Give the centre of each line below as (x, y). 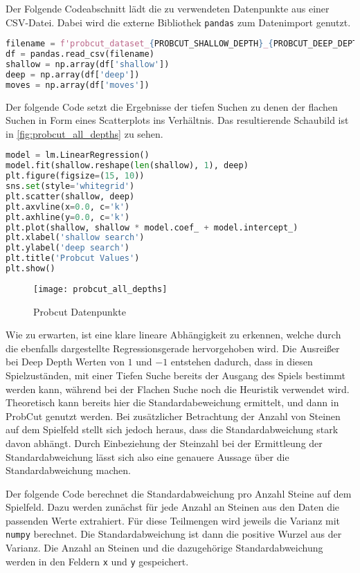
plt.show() (30, 269)
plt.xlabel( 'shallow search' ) (75, 238)
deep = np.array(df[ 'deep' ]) (73, 74)
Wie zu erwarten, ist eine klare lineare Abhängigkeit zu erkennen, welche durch (173, 335)
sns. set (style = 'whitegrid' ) (70, 187)
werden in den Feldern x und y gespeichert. (97, 561)
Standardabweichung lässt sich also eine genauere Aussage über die (147, 456)
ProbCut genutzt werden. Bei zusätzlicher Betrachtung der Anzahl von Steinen (173, 416)
